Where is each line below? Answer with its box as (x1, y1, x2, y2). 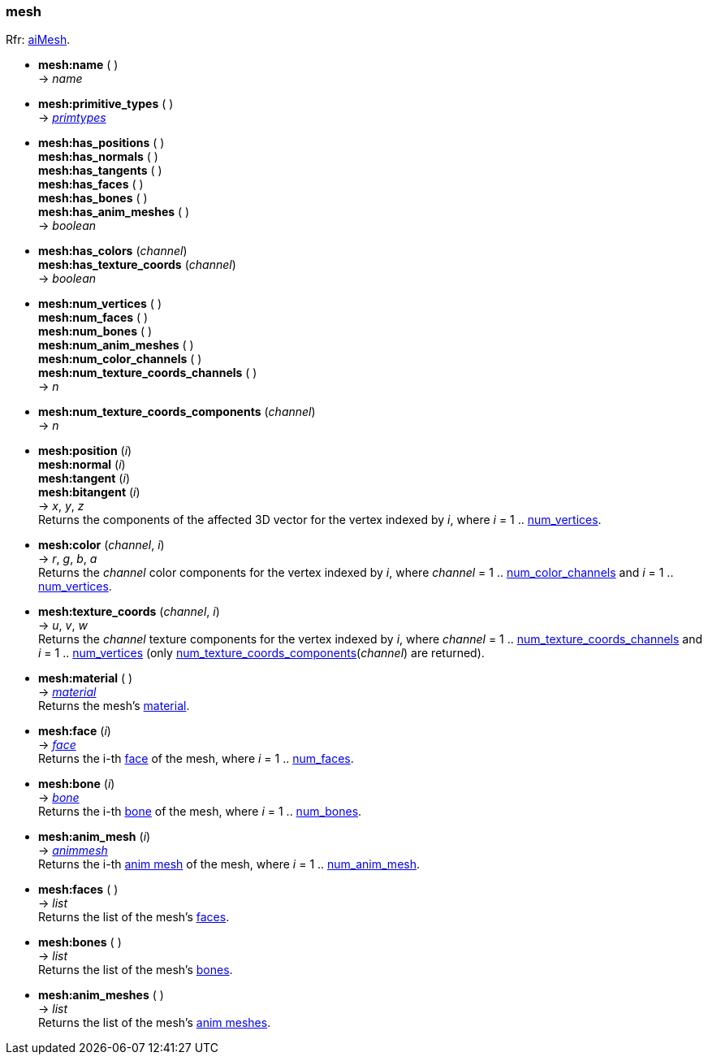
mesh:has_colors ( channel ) (38, 244, 188, 258)
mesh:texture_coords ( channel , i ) (38, 604, 220, 619)
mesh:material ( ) (38, 671, 133, 686)
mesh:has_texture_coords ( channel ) (38, 258, 236, 272)
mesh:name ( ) (38, 58, 119, 72)
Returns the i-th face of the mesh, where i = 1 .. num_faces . (38, 751, 354, 766)
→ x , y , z (38, 499, 84, 513)
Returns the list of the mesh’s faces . (38, 910, 230, 925)
